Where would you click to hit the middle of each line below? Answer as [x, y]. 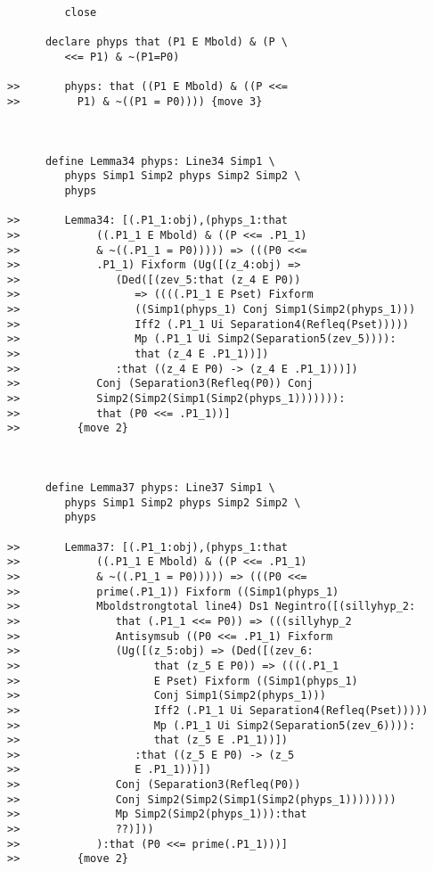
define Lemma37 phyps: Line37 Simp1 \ [160, 488]
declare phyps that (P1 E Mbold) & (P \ [166, 42]
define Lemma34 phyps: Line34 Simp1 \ [160, 161]
